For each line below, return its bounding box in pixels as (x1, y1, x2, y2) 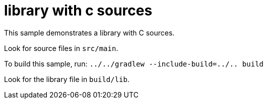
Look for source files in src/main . (4, 43, 118, 52)
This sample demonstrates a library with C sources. (4, 28, 175, 37)
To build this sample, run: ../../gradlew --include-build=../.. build (4, 59, 263, 68)
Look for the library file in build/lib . (4, 74, 130, 83)
